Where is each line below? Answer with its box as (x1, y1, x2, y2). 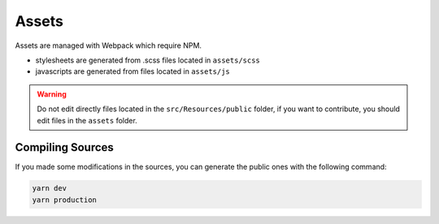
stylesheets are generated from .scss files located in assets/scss (35, 55, 260, 65)
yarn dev (32, 183, 67, 193)
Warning (37, 89, 67, 99)
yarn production (32, 195, 98, 205)
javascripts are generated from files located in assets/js (35, 67, 231, 76)
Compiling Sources (15, 140, 114, 154)
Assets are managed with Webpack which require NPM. (15, 41, 202, 50)
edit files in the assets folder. (37, 115, 137, 125)
